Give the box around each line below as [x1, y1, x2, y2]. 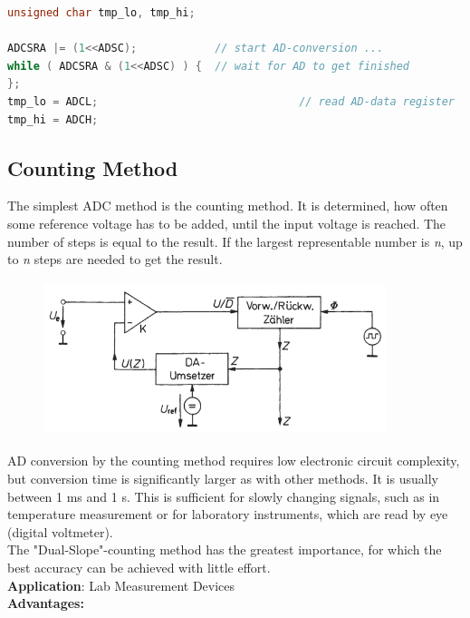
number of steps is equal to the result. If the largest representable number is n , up [7, 231, 463, 250]
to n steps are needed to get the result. [7, 250, 223, 269]
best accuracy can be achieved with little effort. [7, 557, 271, 576]
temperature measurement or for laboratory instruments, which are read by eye [7, 505, 448, 524]
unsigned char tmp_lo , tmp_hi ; [7, 6, 196, 19]
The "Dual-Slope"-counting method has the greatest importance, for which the [7, 540, 442, 559]
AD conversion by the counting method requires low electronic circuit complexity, [7, 451, 460, 470]
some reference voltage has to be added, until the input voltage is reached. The [7, 213, 446, 232]
